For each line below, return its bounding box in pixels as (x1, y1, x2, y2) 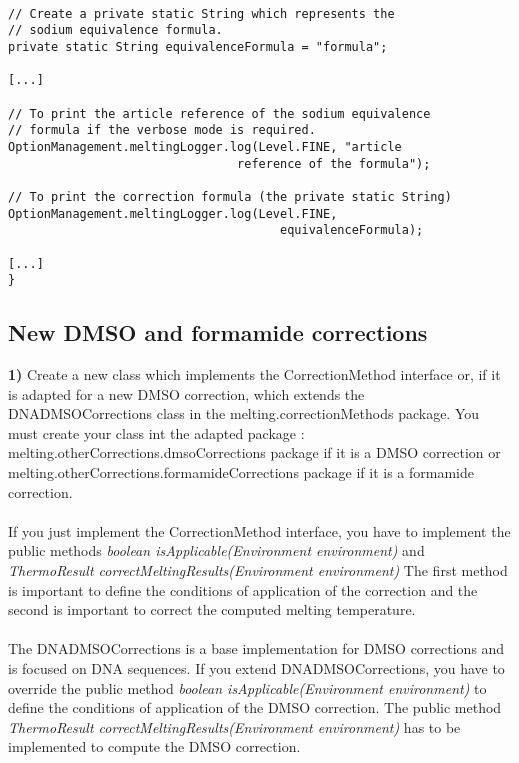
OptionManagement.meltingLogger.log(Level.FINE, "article (8, 139, 402, 154)
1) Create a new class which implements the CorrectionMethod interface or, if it (8, 364, 501, 385)
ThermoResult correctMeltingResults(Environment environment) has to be (8, 716, 461, 737)
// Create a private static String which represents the (8, 6, 395, 21)
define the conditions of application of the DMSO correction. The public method (8, 697, 502, 718)
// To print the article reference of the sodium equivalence (8, 106, 431, 121)
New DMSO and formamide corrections (8, 317, 428, 348)
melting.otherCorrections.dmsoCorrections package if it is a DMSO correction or (8, 442, 501, 463)
